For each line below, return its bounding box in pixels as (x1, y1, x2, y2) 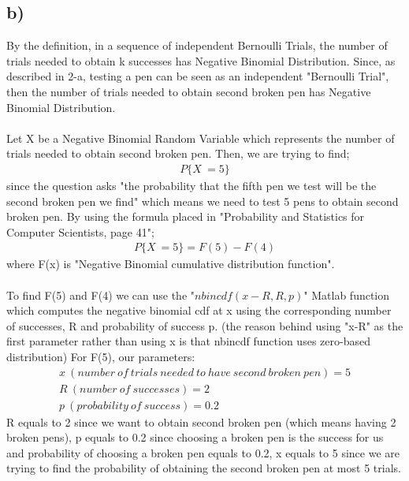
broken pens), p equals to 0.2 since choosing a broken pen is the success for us (6, 429, 384, 446)
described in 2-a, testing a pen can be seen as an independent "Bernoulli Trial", (6, 68, 389, 84)
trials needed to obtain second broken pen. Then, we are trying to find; (6, 145, 350, 162)
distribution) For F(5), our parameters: (6, 348, 195, 364)
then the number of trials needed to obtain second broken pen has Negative (6, 83, 371, 99)
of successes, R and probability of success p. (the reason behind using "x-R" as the (6, 317, 403, 334)
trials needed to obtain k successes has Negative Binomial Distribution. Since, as (6, 52, 396, 69)
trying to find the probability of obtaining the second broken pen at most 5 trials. (6, 460, 401, 476)
